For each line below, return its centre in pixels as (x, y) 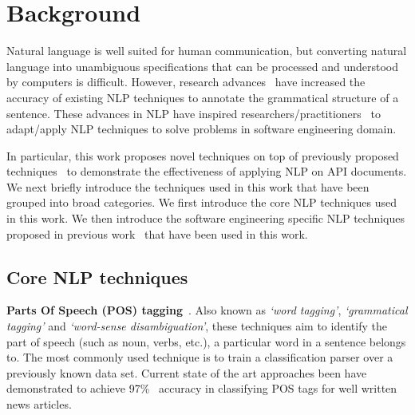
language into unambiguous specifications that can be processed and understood (202, 66)
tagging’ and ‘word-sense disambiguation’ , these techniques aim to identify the (197, 326)
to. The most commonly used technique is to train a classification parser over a (200, 357)
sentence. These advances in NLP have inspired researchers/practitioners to (194, 113)
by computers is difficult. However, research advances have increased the (186, 82)
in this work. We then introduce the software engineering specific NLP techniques (206, 218)
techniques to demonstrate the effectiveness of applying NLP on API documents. (207, 171)
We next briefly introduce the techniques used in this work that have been (188, 186)
